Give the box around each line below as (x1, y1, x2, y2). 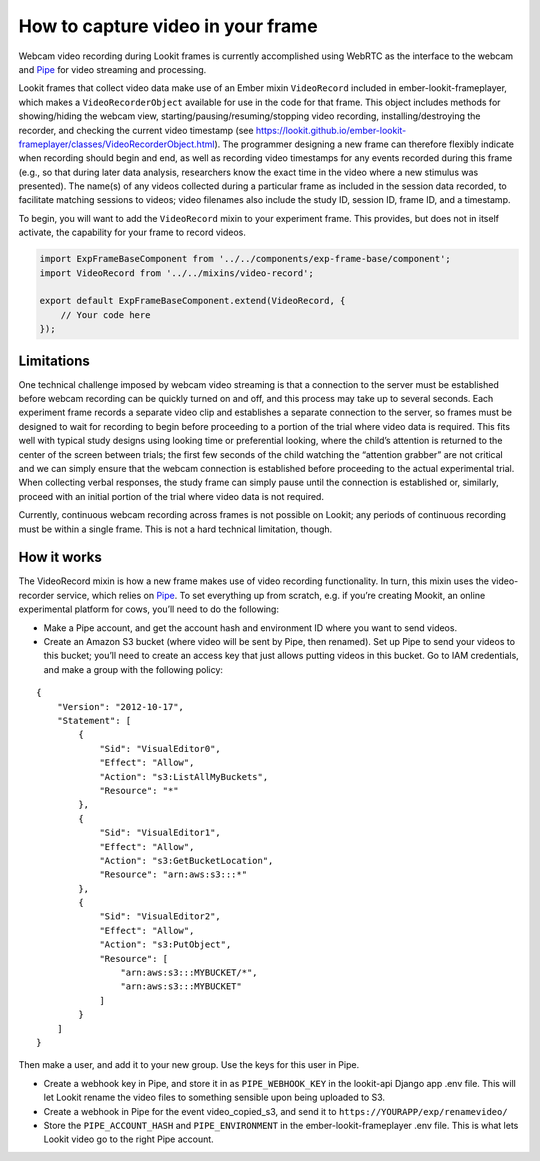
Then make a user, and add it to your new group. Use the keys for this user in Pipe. (18, 1059, 360, 1071)
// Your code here (60, 309, 151, 320)
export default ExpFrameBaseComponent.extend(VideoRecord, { (39, 295, 346, 307)
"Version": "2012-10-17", (56, 701, 185, 712)
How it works (18, 549, 102, 566)
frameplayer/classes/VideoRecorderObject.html (18, 138, 215, 150)
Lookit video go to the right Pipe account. (43, 1133, 214, 1145)
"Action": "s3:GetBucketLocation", (99, 855, 274, 866)
